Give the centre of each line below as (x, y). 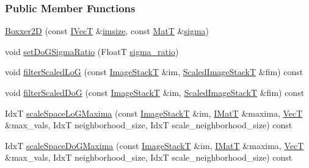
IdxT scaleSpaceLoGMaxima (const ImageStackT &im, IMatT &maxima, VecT (154, 113)
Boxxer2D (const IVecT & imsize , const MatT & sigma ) (107, 31)
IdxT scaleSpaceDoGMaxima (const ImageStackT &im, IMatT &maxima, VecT (154, 145)
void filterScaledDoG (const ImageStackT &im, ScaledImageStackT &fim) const (155, 92)
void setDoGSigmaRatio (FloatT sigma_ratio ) (92, 51)
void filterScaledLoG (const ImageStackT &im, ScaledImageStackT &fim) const (154, 72)
